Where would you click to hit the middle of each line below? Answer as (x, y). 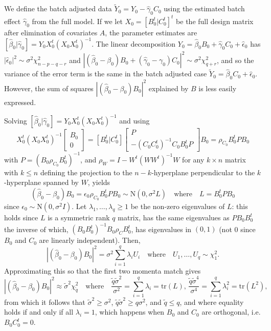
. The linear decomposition (134, 43)
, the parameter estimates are (151, 32)
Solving (16, 120)
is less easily (218, 88)
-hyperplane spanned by (41, 182)
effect (13, 21)
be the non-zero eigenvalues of (178, 206)
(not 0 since (237, 229)
